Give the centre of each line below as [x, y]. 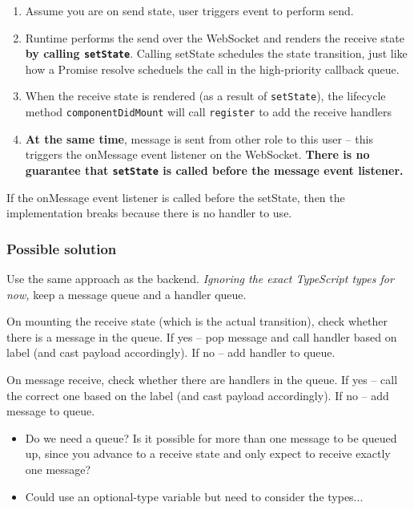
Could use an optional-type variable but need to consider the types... [194, 496]
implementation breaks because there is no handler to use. [149, 213]
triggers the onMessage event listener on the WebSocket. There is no [197, 154]
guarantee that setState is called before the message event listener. [214, 170]
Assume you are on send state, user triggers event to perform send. [189, 10]
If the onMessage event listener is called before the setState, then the [176, 197]
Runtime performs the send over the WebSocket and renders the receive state [215, 37]
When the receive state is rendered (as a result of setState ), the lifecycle [205, 96]
